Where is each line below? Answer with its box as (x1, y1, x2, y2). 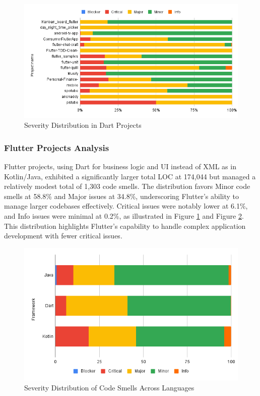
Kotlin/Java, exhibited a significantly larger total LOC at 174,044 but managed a (4, 171, 256, 181)
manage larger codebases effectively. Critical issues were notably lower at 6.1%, (4, 201, 248, 211)
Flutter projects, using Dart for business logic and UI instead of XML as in (4, 161, 236, 172)
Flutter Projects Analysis (4, 141, 109, 154)
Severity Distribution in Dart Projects (24, 120, 142, 130)
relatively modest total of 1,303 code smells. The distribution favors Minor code (4, 181, 250, 191)
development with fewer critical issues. (4, 230, 122, 241)
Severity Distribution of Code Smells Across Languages (24, 382, 194, 392)
